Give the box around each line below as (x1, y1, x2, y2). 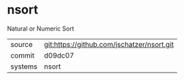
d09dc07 (44, 50, 74, 60)
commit (10, 50, 35, 60)
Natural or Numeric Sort (7, 24, 74, 33)
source (10, 39, 33, 49)
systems (10, 62, 37, 71)
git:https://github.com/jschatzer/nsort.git (44, 39, 174, 49)
